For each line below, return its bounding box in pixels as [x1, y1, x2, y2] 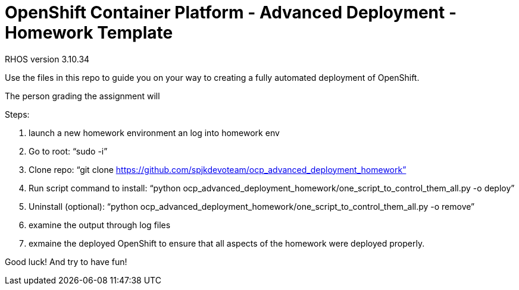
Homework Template [5, 23, 173, 43]
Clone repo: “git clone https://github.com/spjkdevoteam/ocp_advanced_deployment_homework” [29, 164, 407, 175]
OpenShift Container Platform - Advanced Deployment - [5, 2, 457, 23]
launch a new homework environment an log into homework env [29, 127, 280, 138]
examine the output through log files [29, 219, 171, 230]
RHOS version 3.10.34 [5, 53, 90, 64]
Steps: [5, 109, 30, 119]
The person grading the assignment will [5, 90, 160, 101]
